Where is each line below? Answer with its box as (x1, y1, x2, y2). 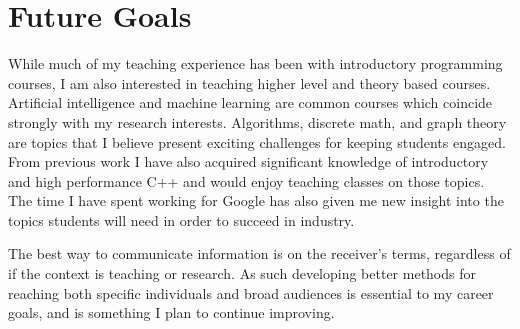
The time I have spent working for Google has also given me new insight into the (8, 190, 504, 211)
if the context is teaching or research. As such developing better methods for (8, 263, 476, 284)
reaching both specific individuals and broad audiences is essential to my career (8, 282, 494, 303)
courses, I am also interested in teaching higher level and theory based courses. (8, 72, 491, 93)
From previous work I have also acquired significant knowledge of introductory (8, 151, 489, 172)
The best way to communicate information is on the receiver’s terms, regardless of (8, 243, 511, 264)
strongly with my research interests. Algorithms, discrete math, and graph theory (8, 111, 507, 132)
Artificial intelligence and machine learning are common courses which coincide (8, 92, 493, 113)
